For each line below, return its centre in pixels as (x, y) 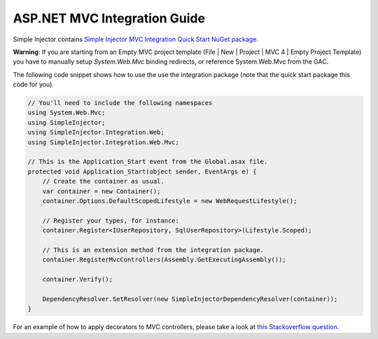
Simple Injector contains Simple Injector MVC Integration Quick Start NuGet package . (136, 39)
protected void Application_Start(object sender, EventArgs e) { (142, 171)
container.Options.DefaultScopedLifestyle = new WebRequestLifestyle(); (170, 201)
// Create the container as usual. (103, 181)
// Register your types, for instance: (111, 220)
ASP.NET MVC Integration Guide (109, 18)
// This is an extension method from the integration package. (153, 250)
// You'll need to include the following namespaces (120, 103)
